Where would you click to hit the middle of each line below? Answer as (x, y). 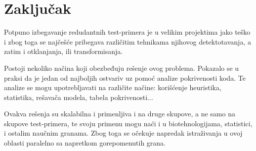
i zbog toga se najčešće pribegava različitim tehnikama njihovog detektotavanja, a (128, 41)
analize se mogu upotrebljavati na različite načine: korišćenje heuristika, (113, 87)
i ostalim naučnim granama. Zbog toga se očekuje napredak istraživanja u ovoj (123, 133)
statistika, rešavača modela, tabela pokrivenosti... (79, 97)
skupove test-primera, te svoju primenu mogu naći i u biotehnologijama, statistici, (128, 123)
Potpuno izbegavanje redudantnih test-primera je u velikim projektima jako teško (127, 32)
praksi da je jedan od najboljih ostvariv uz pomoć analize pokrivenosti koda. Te (125, 77)
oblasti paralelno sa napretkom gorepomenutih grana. (85, 143)
